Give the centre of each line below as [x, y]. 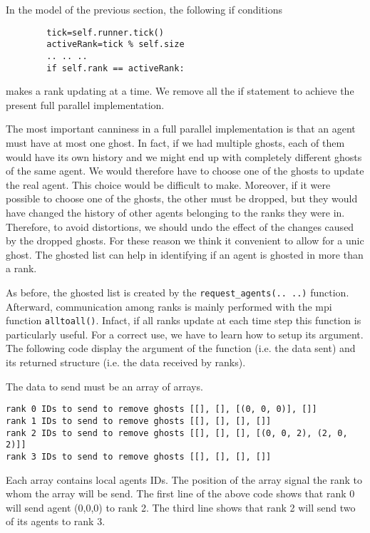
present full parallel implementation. [85, 104]
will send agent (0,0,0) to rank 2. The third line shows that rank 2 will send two [181, 507]
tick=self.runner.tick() [105, 32]
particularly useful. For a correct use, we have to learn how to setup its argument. [185, 334]
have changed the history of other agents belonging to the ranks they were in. [175, 212]
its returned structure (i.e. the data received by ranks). [126, 362]
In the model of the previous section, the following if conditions [144, 9]
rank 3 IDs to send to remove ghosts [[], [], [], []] [139, 456]
